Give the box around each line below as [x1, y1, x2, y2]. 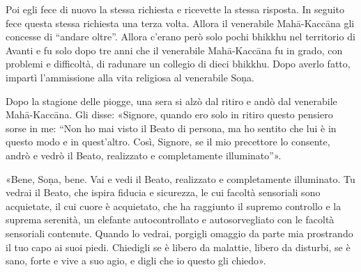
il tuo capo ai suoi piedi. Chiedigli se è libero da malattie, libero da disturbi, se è [6, 239, 351, 254]
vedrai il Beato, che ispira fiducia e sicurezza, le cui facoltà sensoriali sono [6, 185, 321, 200]
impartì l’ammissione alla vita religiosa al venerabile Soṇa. [6, 70, 254, 84]
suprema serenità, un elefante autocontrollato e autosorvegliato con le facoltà [6, 212, 335, 227]
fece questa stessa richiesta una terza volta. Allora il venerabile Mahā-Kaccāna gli [6, 15, 355, 30]
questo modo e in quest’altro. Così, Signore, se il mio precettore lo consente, [6, 134, 330, 149]
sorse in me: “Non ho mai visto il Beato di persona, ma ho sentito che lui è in [6, 120, 337, 135]
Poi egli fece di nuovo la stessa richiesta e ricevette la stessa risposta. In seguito [6, 2, 344, 16]
